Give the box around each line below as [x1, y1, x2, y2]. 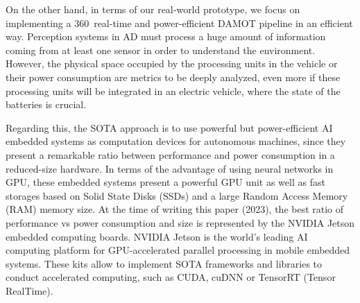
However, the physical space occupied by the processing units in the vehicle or [6, 56, 338, 71]
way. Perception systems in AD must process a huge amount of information [6, 29, 326, 44]
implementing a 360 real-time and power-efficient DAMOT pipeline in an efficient [6, 15, 353, 30]
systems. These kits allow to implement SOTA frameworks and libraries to [6, 256, 323, 270]
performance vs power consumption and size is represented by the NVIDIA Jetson [6, 215, 355, 230]
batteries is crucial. [6, 97, 87, 112]
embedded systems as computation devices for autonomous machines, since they [6, 134, 346, 148]
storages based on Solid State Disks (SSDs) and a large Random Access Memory [6, 188, 348, 202]
